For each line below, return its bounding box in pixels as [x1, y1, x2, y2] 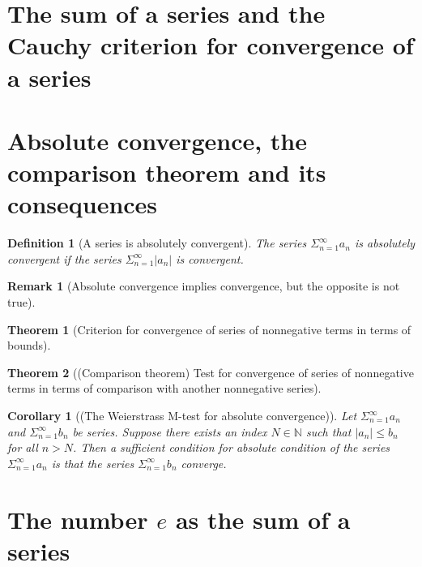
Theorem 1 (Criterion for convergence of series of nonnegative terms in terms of [7, 320, 411, 337]
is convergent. [176, 250, 244, 267]
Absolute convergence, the [7, 123, 308, 157]
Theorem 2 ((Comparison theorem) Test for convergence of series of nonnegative [7, 363, 414, 380]
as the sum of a [175, 502, 351, 535]
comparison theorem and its [7, 156, 326, 189]
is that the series [51, 454, 134, 471]
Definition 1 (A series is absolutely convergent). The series [7, 234, 307, 251]
